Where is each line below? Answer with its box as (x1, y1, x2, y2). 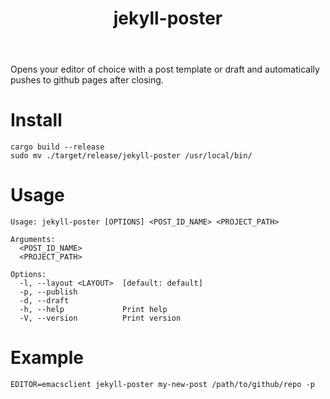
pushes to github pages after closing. (10, 74, 164, 86)
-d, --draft (19, 296, 70, 306)
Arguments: (10, 235, 56, 245)
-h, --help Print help (19, 305, 168, 315)
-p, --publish (19, 287, 78, 297)
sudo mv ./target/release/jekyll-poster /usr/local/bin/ (10, 151, 253, 161)
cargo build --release (10, 142, 105, 152)
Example (10, 347, 84, 369)
